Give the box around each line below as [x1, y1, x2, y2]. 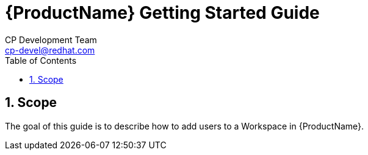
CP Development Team [5, 34, 97, 45]
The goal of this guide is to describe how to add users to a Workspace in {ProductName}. [5, 120, 364, 131]
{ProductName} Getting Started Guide [5, 2, 320, 23]
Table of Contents [5, 55, 77, 66]
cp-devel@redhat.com [5, 44, 95, 55]
